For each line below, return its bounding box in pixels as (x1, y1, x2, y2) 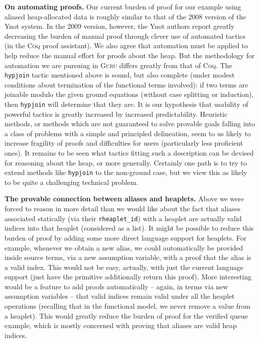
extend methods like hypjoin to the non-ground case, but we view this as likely (4, 167, 248, 177)
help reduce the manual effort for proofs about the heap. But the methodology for (4, 50, 255, 60)
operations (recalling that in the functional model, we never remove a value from (4, 301, 251, 311)
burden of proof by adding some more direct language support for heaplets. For (4, 232, 247, 243)
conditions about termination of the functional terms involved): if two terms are (4, 79, 249, 89)
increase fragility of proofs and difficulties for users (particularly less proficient (4, 138, 243, 148)
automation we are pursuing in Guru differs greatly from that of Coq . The (4, 60, 232, 70)
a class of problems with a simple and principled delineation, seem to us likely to (4, 128, 251, 138)
